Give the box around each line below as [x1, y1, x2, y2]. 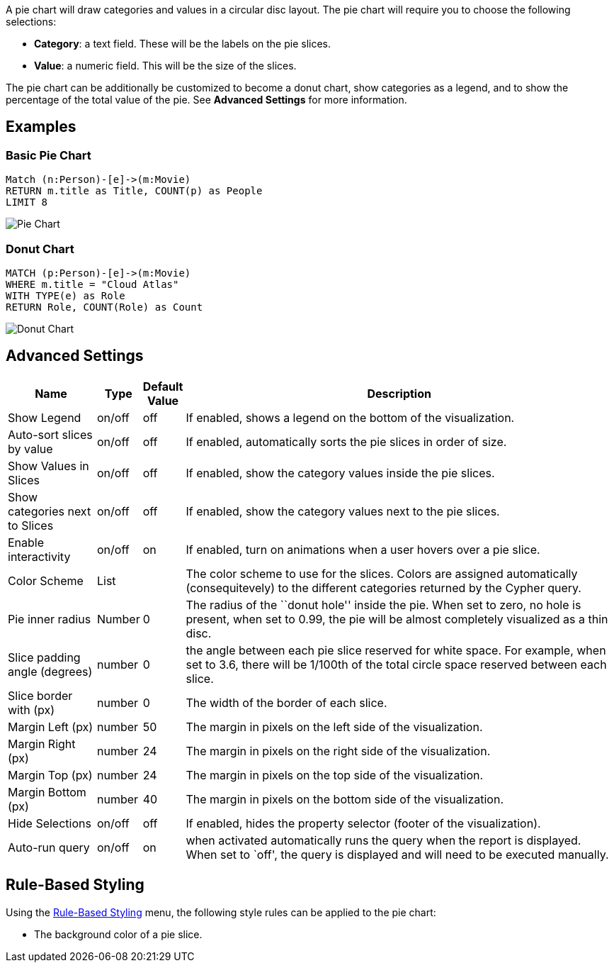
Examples [6, 118, 76, 136]
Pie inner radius [8, 611, 91, 626]
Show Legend [8, 410, 81, 425]
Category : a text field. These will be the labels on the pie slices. [34, 38, 331, 50]
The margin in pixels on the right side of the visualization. [186, 743, 491, 758]
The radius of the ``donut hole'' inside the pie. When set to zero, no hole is [186, 597, 581, 612]
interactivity [8, 549, 71, 564]
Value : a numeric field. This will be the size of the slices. [34, 60, 297, 72]
